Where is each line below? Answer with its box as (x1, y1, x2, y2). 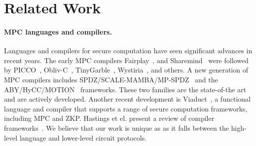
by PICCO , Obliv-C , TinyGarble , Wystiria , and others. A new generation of (4, 65, 248, 75)
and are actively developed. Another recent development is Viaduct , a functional (4, 94, 251, 104)
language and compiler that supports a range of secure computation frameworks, (4, 103, 248, 113)
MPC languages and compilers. (4, 26, 112, 36)
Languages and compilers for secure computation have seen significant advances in (4, 45, 253, 56)
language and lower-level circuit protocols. (19, 132, 147, 143)
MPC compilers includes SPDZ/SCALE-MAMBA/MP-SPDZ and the (4, 74, 218, 84)
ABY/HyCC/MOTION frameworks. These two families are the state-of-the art (4, 84, 246, 94)
